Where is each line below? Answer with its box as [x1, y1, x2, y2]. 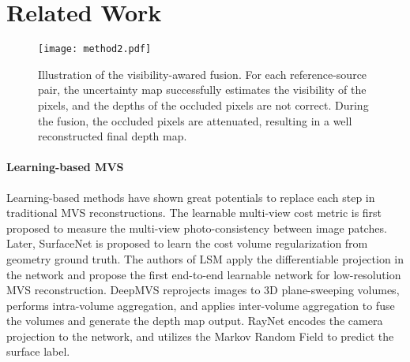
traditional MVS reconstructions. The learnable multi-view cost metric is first [6, 204, 382, 221]
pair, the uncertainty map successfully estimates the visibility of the [38, 81, 367, 98]
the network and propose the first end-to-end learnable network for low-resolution [6, 266, 401, 282]
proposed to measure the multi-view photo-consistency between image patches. [6, 219, 387, 236]
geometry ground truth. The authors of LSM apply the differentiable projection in [6, 250, 404, 267]
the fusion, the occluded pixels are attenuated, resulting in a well [38, 112, 352, 129]
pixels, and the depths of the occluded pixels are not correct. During [38, 96, 369, 113]
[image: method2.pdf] [38, 43, 152, 55]
